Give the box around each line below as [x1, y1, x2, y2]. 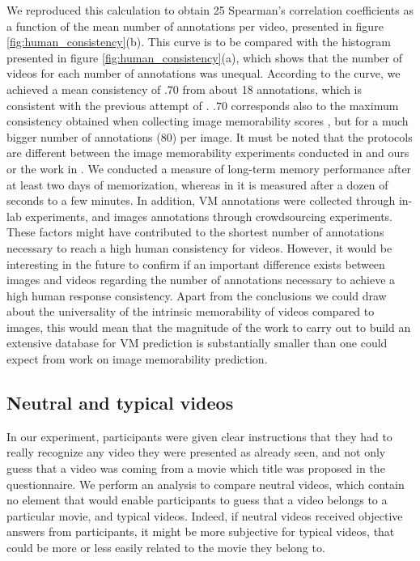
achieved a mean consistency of [6, 80, 161, 97]
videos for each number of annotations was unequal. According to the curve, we [6, 65, 401, 82]
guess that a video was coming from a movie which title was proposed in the [6, 460, 385, 477]
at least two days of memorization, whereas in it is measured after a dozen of [6, 176, 388, 193]
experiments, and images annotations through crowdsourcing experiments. [25, 207, 392, 224]
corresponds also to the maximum [231, 96, 399, 113]
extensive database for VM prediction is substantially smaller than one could [6, 334, 388, 351]
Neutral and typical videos [6, 390, 234, 415]
